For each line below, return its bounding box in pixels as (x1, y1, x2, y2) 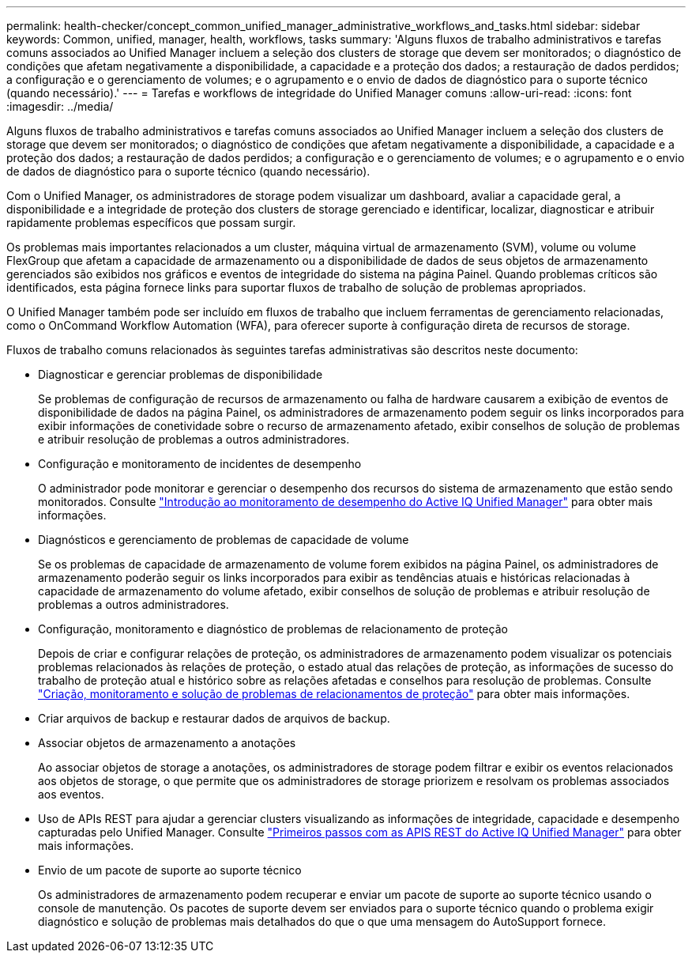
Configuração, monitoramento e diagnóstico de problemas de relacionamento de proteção (38, 622, 508, 636)
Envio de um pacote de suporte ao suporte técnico (38, 863, 302, 877)
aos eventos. (38, 787, 104, 801)
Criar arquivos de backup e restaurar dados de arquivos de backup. (38, 712, 390, 725)
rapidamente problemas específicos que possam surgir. (6, 216, 296, 229)
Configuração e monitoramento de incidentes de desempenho (38, 457, 362, 470)
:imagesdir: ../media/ (6, 100, 114, 113)
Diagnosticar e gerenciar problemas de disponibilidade (38, 368, 323, 381)
